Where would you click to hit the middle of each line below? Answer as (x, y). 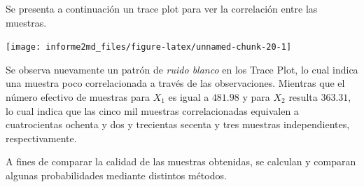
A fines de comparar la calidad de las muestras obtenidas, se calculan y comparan (181, 161)
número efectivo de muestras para (78, 97)
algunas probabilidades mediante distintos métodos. (116, 175)
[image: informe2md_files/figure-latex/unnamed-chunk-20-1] (149, 47)
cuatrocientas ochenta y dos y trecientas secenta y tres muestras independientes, (178, 124)
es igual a (189, 97)
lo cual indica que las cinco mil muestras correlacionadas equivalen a (152, 110)
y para (256, 97)
